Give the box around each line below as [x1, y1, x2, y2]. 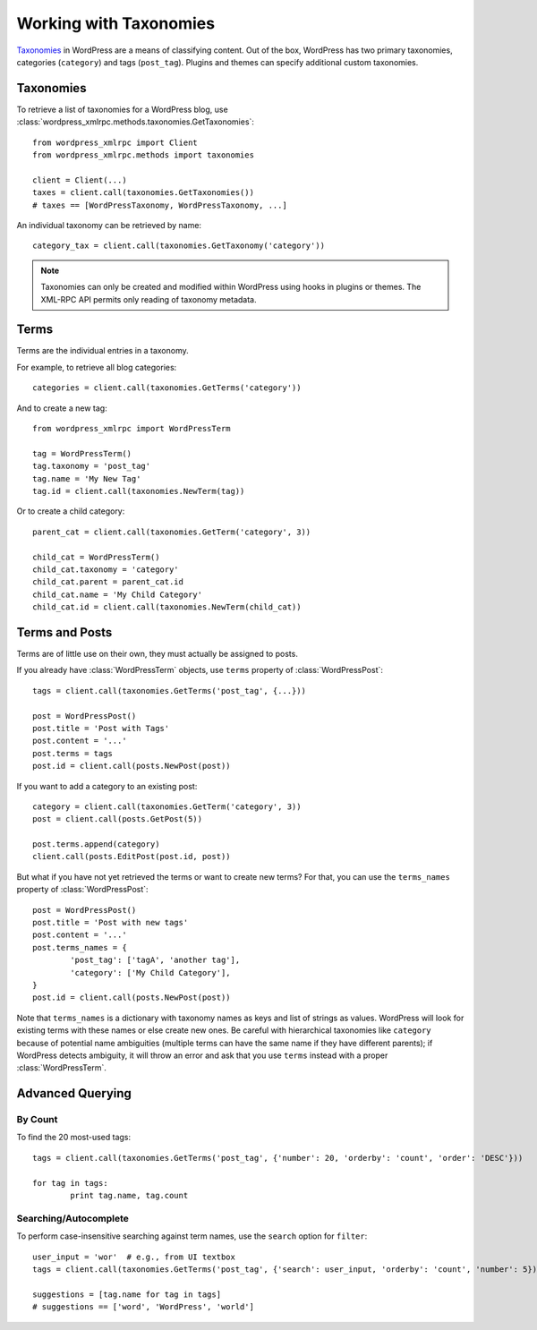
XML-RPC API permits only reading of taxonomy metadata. [40, 294, 257, 304]
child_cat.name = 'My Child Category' [32, 589, 203, 600]
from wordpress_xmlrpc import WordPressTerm [32, 423, 232, 433]
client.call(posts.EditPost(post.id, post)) [32, 851, 232, 862]
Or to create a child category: [16, 506, 125, 516]
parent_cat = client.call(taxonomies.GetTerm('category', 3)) [32, 526, 311, 537]
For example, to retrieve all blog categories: [16, 362, 177, 372]
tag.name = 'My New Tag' [32, 473, 141, 483]
